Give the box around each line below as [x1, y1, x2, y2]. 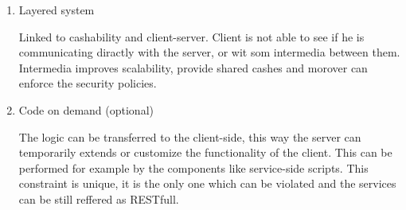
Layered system [18, 2, 95, 17]
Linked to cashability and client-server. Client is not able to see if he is [18, 28, 365, 45]
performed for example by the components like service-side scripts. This [18, 159, 369, 176]
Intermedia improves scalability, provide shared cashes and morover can [18, 59, 368, 76]
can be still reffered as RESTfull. [18, 190, 179, 207]
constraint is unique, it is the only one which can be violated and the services [18, 175, 396, 192]
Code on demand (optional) [18, 101, 154, 118]
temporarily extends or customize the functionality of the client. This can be [18, 144, 392, 161]
